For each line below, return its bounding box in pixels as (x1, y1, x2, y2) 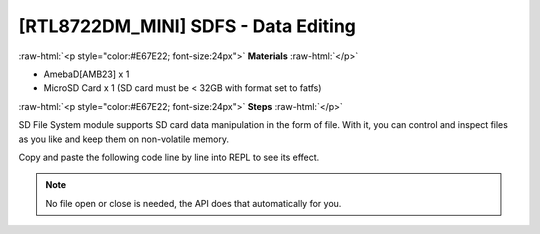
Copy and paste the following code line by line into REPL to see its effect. (18, 151, 320, 163)
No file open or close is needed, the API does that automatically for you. (45, 197, 342, 209)
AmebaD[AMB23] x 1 (43, 68, 130, 80)
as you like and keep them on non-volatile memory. (18, 133, 230, 145)
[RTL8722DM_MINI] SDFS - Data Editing (18, 15, 357, 37)
